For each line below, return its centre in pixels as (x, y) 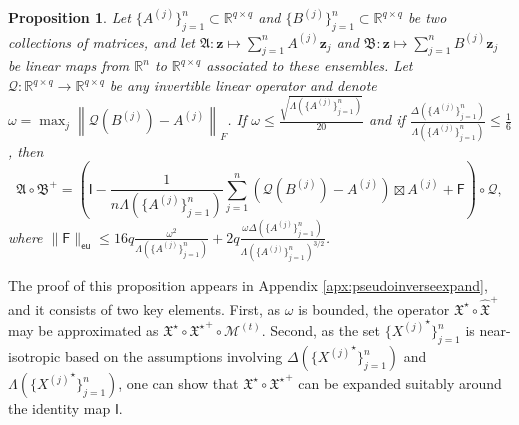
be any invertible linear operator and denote (243, 85)
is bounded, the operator (374, 308)
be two (427, 17)
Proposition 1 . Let (69, 17)
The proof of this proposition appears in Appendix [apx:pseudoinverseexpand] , (248, 285)
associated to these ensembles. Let (309, 65)
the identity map (59, 408)
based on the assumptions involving (173, 356)
